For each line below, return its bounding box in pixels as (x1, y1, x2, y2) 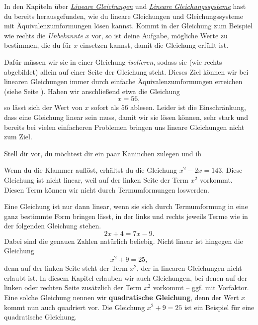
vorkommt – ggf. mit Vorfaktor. (153, 282, 249, 293)
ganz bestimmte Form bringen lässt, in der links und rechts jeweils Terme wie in (4, 211, 248, 221)
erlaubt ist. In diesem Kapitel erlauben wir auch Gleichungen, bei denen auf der (4, 272, 248, 283)
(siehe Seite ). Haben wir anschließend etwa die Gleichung (4, 86, 180, 96)
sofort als (91, 102, 119, 112)
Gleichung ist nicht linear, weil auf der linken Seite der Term (4, 174, 188, 185)
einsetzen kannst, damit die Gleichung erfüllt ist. (80, 40, 229, 50)
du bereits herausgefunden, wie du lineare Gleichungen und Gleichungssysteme (4, 10, 243, 21)
